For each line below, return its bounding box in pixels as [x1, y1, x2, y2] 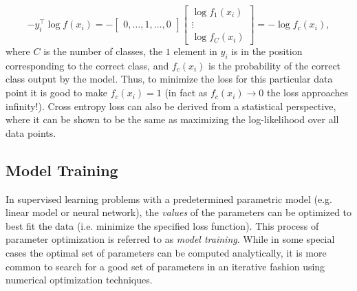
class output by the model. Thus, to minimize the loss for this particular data [6, 72, 333, 86]
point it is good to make [6, 85, 107, 100]
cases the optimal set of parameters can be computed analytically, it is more [6, 246, 327, 260]
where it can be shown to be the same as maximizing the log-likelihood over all [6, 112, 339, 127]
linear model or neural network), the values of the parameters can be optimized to [6, 205, 352, 219]
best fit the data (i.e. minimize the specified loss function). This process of [6, 218, 319, 233]
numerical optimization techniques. [6, 272, 153, 287]
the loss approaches [266, 85, 349, 100]
